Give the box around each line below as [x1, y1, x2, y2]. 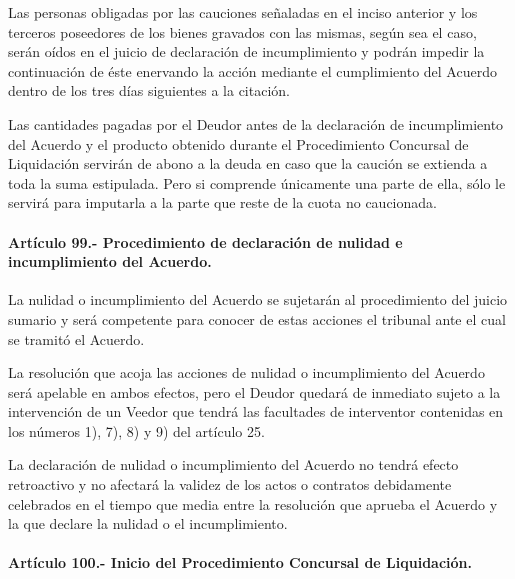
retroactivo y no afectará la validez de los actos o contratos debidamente [8, 474, 452, 495]
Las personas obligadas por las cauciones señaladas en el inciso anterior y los [8, 2, 478, 22]
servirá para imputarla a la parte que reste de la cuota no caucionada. [8, 192, 437, 213]
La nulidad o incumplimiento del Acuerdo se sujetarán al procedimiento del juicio [8, 289, 508, 310]
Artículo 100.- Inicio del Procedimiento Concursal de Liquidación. [8, 552, 473, 573]
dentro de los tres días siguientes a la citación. [8, 80, 290, 101]
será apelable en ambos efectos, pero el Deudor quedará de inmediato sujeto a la [8, 381, 501, 402]
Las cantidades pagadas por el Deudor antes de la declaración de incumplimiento [8, 113, 504, 134]
